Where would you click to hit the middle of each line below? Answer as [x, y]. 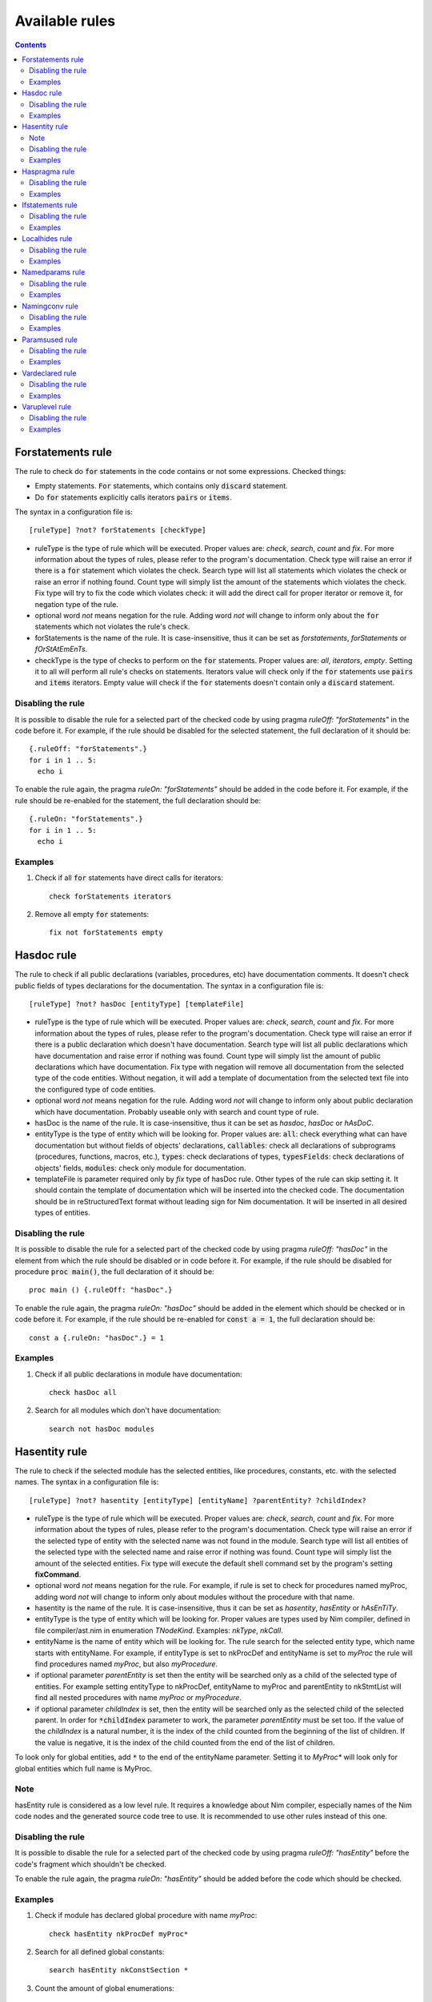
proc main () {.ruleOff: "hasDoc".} [101, 1290]
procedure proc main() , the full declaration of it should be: [115, 1271]
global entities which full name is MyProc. [83, 1768]
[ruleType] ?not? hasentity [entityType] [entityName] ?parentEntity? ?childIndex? [198, 1500]
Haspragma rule [48, 171]
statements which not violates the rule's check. [112, 627]
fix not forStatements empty [106, 933]
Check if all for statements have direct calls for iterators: [129, 878]
